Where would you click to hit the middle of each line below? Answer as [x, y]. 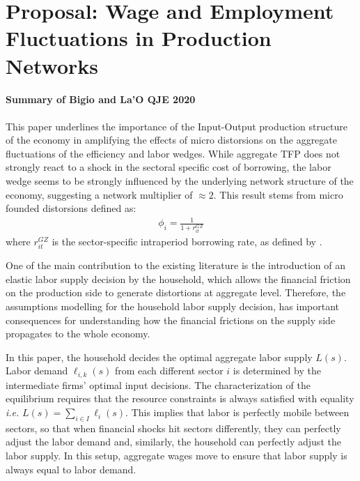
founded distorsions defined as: [71, 208]
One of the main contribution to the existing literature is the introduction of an [176, 265]
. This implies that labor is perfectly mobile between [237, 412]
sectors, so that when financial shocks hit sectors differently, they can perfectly [173, 428]
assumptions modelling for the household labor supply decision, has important [173, 306]
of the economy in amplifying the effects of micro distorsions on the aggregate [171, 140]
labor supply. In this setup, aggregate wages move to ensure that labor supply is [177, 456]
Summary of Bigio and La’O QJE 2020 [101, 99]
